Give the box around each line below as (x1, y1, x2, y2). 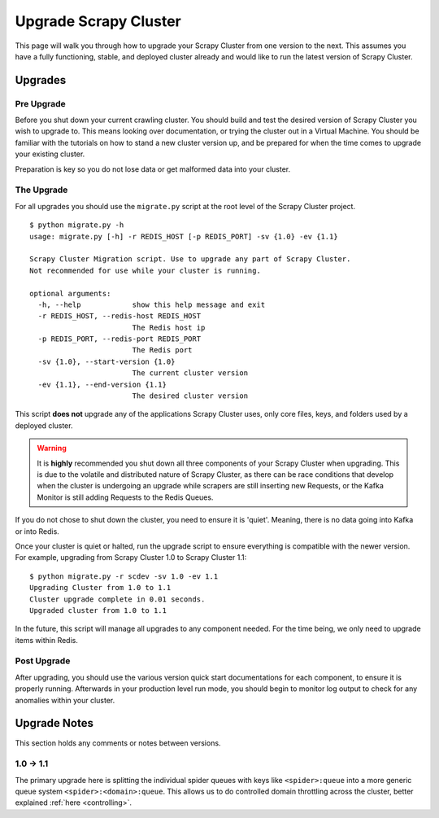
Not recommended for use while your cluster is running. (29, 265, 262, 275)
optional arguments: (29, 289, 111, 298)
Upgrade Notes (15, 716, 93, 730)
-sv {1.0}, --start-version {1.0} (37, 357, 176, 366)
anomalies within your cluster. (15, 695, 115, 705)
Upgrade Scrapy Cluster (15, 12, 182, 30)
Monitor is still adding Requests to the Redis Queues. (37, 492, 214, 502)
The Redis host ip (132, 322, 206, 332)
